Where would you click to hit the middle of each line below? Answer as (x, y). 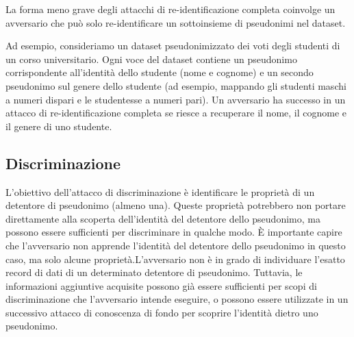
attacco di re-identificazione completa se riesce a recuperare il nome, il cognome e (176, 113)
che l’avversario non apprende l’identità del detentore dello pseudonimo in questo (176, 245)
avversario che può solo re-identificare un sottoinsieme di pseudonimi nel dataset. (176, 22)
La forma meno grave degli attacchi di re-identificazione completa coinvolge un (170, 9)
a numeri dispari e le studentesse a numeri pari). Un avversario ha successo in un (176, 99)
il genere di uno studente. (59, 126)
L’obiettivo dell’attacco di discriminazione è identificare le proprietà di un (160, 191)
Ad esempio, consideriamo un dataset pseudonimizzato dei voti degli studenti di (173, 46)
